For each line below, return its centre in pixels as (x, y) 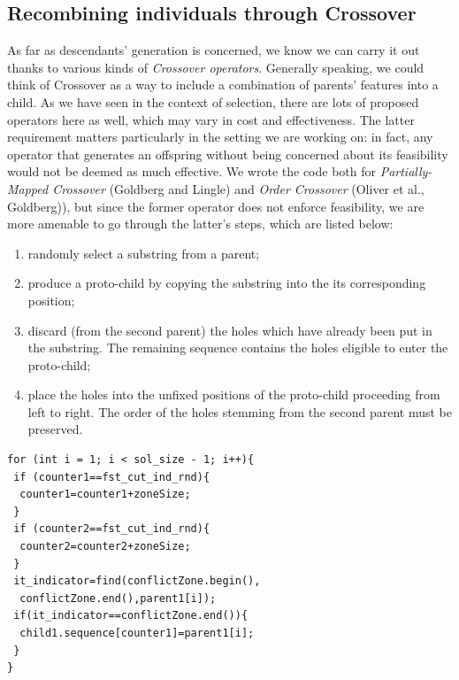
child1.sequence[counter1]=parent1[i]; (137, 634)
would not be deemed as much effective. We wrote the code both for (191, 171)
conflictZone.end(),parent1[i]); (118, 598)
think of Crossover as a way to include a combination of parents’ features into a (223, 85)
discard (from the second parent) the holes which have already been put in (230, 330)
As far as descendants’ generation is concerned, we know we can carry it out (214, 50)
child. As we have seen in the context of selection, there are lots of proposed (213, 101)
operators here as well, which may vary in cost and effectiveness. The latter (211, 119)
